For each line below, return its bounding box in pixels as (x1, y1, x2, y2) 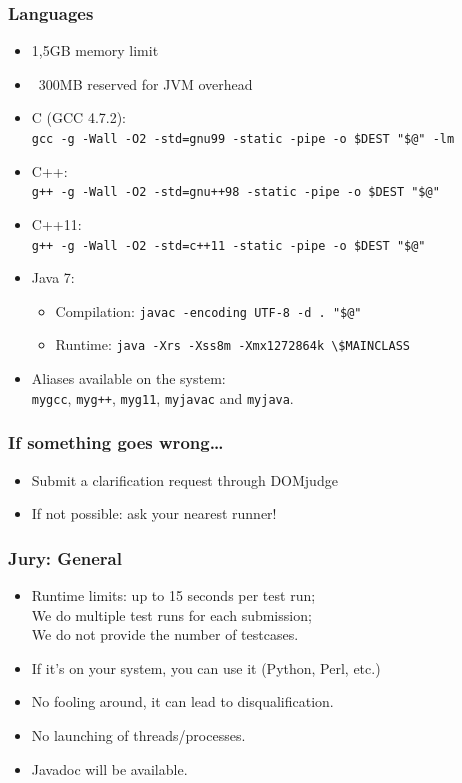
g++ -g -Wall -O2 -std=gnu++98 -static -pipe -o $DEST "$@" (31, 185, 440, 200)
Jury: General (8, 545, 122, 570)
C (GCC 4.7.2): (31, 107, 127, 128)
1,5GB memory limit (31, 40, 159, 61)
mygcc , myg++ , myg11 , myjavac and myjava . (31, 387, 294, 408)
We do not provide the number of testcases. (31, 624, 299, 645)
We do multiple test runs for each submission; (31, 604, 312, 625)
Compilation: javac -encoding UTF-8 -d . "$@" (55, 300, 362, 321)
